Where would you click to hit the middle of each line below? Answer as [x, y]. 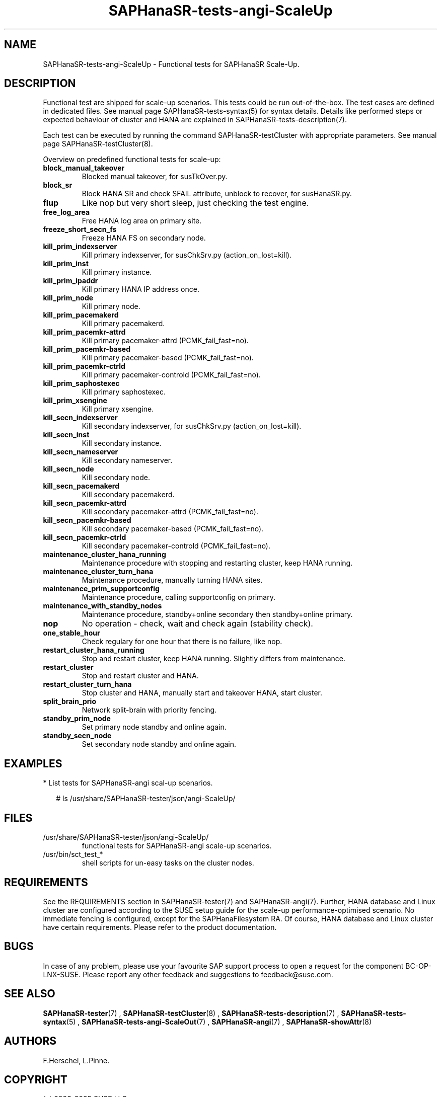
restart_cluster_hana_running [94, 650]
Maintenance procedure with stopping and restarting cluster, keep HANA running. [217, 563]
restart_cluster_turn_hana [87, 684]
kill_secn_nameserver [81, 452]
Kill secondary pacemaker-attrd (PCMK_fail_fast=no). [170, 512]
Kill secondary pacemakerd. [128, 495]
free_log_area [66, 212]
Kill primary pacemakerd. [123, 324]
